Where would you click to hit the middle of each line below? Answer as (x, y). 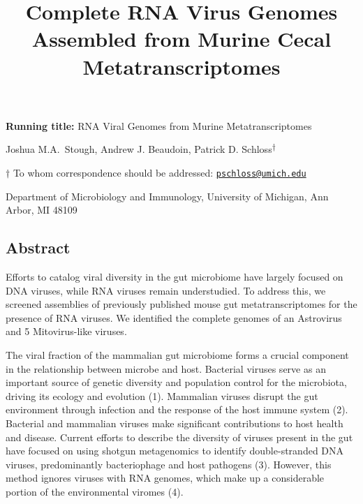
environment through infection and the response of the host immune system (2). (177, 409)
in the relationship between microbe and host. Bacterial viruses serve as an (166, 368)
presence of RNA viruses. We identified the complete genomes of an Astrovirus (174, 317)
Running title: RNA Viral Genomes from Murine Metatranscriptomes (159, 125)
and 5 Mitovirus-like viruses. (66, 331)
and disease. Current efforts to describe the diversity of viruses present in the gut (179, 437)
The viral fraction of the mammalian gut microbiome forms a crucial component (177, 354)
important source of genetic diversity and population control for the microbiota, (176, 382)
